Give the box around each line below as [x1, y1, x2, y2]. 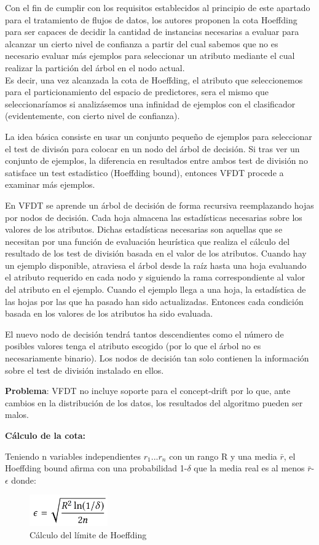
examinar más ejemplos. [5, 178, 95, 191]
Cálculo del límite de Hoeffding [30, 528, 147, 541]
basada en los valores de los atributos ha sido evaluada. [5, 307, 213, 320]
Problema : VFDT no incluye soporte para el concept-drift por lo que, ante [5, 384, 291, 397]
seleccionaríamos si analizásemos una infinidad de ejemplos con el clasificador [5, 97, 296, 110]
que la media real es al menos [194, 462, 305, 474]
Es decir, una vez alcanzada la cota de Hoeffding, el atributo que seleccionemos [5, 73, 303, 86]
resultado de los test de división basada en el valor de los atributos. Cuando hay [5, 247, 307, 260]
